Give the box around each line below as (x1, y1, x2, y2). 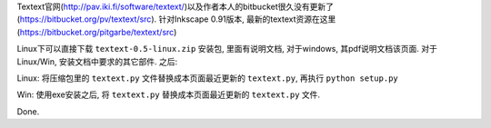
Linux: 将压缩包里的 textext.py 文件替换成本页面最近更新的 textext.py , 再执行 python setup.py (16, 73, 399, 84)
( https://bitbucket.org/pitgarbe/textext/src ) (16, 26, 177, 37)
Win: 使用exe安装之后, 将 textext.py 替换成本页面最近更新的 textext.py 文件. (16, 89, 321, 100)
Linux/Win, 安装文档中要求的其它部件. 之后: (16, 55, 177, 67)
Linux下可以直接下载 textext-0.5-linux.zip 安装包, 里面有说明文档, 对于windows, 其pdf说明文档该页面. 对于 (16, 44, 438, 54)
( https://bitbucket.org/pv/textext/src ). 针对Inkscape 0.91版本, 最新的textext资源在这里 (16, 14, 336, 25)
